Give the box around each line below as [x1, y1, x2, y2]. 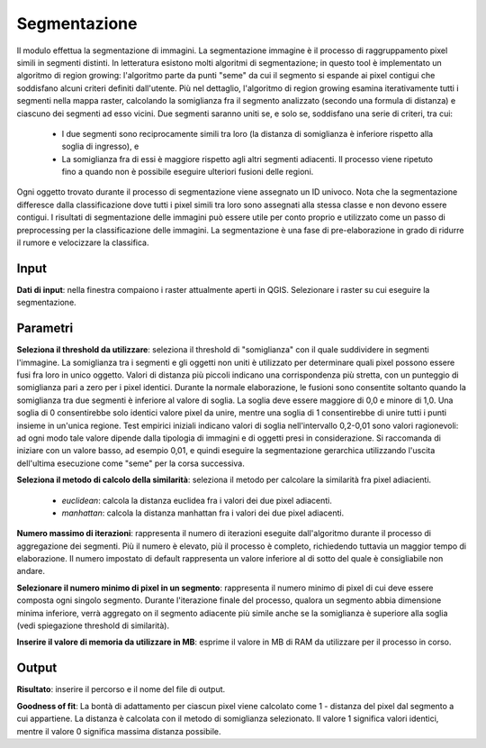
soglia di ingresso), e [61, 141, 139, 152]
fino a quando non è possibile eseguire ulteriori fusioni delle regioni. [61, 167, 314, 178]
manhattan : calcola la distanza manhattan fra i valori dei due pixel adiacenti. [61, 507, 345, 518]
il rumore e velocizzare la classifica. [16, 237, 149, 248]
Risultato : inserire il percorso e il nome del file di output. [16, 684, 226, 695]
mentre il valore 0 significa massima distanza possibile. [16, 725, 221, 736]
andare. [16, 566, 45, 577]
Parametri [16, 321, 74, 336]
